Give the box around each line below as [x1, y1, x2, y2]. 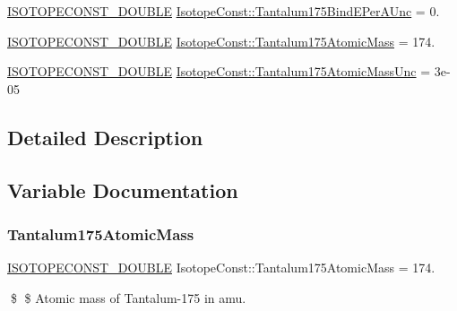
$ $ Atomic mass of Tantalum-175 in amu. [10, 288, 246, 307]
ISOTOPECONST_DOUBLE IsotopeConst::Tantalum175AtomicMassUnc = [7, 62, 431, 81]
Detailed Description [7, 123, 203, 151]
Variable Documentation [7, 176, 238, 203]
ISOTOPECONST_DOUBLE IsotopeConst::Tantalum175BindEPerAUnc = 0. [7, 2, 440, 20]
